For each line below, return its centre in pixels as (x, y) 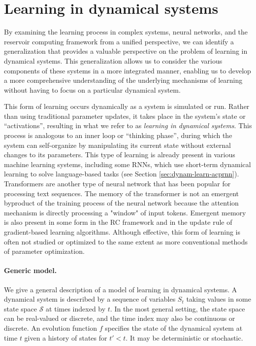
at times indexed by (76, 308)
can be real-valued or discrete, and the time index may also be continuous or (120, 318)
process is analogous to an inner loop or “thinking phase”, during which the (118, 135)
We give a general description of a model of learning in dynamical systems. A (121, 289)
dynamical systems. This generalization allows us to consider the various (113, 60)
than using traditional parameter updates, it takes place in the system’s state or (125, 116)
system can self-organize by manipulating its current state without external (117, 145)
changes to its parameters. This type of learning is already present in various (120, 155)
